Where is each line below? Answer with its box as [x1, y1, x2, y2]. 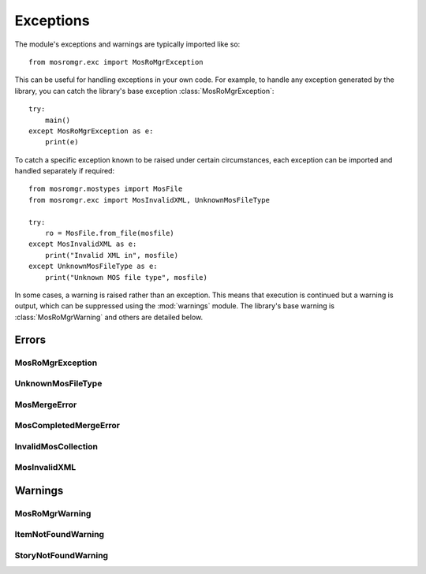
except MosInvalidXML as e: [28, 240, 137, 248]
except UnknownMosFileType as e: [28, 262, 158, 271]
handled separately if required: [14, 166, 114, 176]
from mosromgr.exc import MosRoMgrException [28, 58, 204, 66]
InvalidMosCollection [14, 441, 99, 452]
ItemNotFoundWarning [14, 529, 105, 540]
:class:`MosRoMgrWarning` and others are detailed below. [14, 312, 204, 322]
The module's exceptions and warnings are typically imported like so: [14, 39, 241, 49]
